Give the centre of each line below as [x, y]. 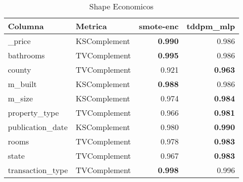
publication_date [38, 127]
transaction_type [38, 170]
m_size [21, 98]
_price [19, 41]
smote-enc [159, 26]
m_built [23, 84]
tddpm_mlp [211, 26]
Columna [26, 26]
